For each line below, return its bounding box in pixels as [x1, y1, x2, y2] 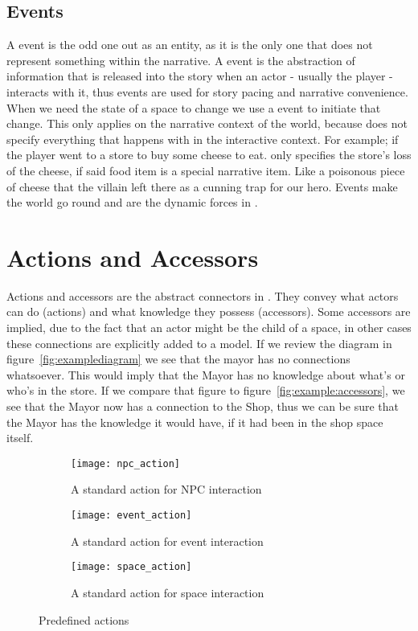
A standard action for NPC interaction [71, 481, 262, 498]
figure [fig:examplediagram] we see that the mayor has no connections [6, 350, 350, 367]
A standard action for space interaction [71, 584, 264, 600]
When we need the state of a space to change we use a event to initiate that [6, 99, 381, 116]
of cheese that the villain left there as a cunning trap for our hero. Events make [6, 178, 398, 195]
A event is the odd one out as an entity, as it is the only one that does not [6, 36, 373, 53]
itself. [6, 429, 34, 446]
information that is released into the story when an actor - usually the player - [6, 68, 393, 84]
